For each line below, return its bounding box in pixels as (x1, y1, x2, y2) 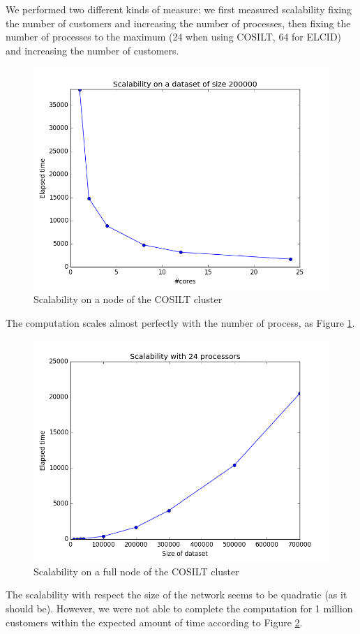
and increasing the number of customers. (6, 43, 179, 57)
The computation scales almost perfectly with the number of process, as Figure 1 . (6, 315, 355, 330)
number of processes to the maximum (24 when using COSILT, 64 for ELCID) (6, 29, 342, 44)
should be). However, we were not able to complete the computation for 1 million (6, 600, 353, 615)
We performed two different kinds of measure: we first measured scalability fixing (6, 2, 352, 16)
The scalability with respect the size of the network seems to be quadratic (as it (6, 587, 347, 602)
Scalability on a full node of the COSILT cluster (33, 563, 239, 578)
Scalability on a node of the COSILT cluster (33, 291, 223, 306)
